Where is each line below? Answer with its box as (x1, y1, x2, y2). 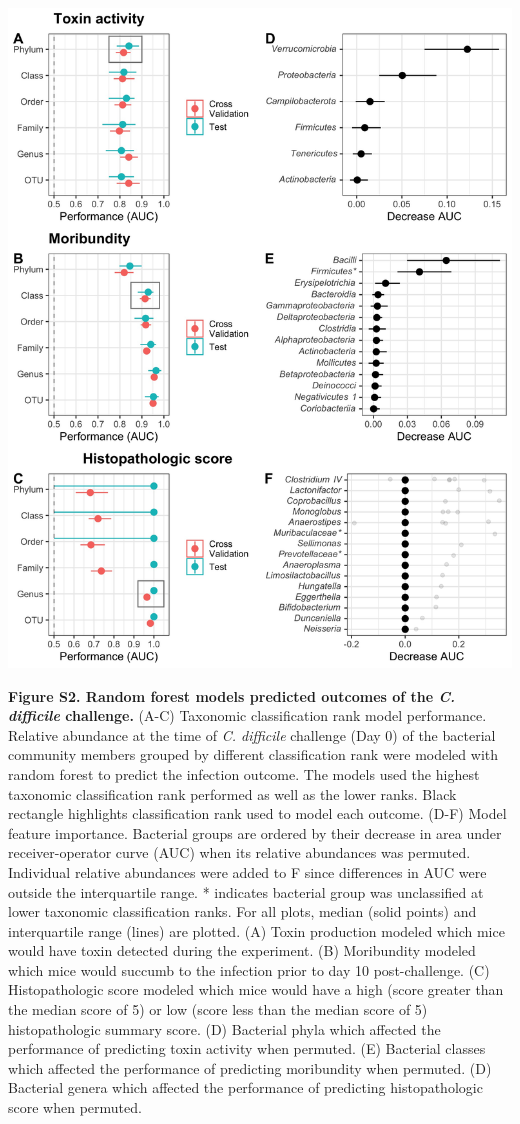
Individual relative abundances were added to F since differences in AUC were (8, 861, 487, 882)
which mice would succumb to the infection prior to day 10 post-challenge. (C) (8, 959, 490, 980)
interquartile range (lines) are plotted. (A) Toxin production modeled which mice (8, 920, 505, 941)
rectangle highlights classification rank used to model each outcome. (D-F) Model (8, 803, 507, 824)
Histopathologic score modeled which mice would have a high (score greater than (8, 979, 504, 1000)
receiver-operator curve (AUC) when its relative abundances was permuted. (8, 842, 471, 863)
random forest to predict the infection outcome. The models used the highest (8, 763, 480, 784)
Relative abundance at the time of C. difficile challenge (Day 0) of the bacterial (8, 724, 496, 745)
